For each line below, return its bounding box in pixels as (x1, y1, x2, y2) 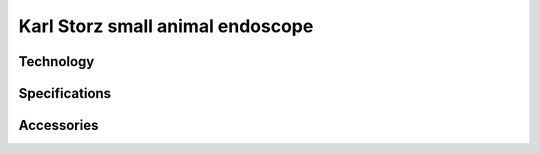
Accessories (18, 117, 99, 134)
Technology (18, 53, 95, 70)
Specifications (18, 85, 112, 102)
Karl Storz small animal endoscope (18, 15, 314, 37)
